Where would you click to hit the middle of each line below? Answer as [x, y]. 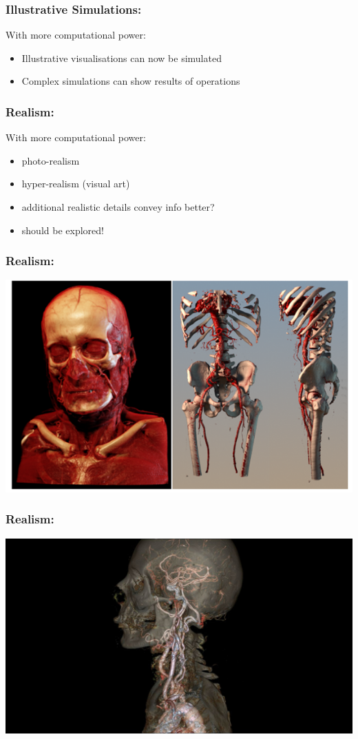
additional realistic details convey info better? [118, 207]
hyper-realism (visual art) [76, 184]
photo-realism [51, 160]
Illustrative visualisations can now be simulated [122, 58]
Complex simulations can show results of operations [131, 81]
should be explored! [63, 230]
